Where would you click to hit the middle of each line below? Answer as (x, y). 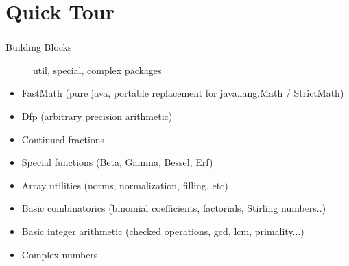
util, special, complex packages (97, 70)
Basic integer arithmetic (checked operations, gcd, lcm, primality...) (163, 231)
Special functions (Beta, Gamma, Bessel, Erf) (117, 162)
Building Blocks (39, 47)
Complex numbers (60, 254)
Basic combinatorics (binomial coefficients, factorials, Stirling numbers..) (174, 208)
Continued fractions (63, 139)
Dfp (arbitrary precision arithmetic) (97, 116)
